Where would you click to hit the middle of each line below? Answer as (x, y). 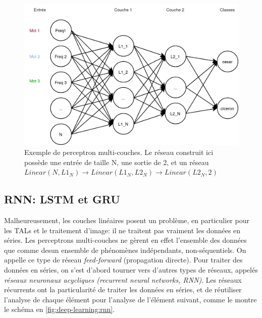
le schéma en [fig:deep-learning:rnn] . (60, 309)
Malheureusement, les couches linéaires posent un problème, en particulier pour (127, 220)
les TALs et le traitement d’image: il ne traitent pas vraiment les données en (122, 230)
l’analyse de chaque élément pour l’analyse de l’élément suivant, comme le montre (130, 299)
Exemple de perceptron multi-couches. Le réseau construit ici (119, 152)
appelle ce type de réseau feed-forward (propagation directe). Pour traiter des (123, 260)
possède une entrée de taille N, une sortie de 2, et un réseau (117, 162)
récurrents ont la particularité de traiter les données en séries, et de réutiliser (123, 289)
